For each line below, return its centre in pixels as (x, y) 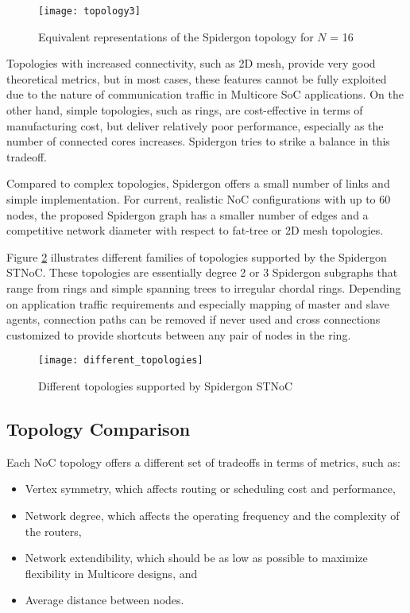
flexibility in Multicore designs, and (111, 573)
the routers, (53, 531)
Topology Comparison (99, 428)
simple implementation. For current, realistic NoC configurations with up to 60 (199, 199)
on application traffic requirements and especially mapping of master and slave (198, 303)
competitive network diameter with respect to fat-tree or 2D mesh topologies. (195, 230)
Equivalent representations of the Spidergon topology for (176, 36)
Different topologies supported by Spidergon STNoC (166, 386)
